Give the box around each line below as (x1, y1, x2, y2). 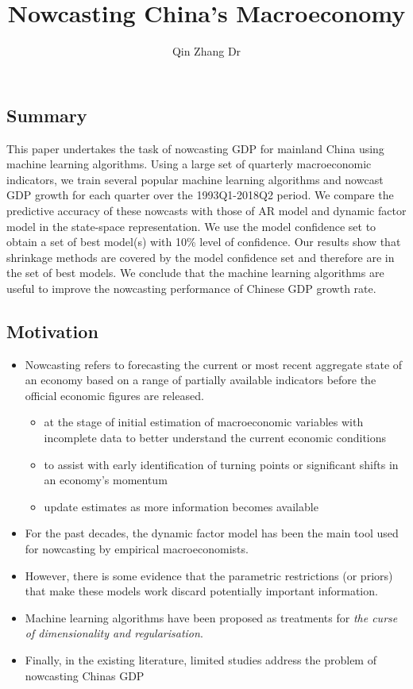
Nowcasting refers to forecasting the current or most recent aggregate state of (25, 356, 403, 372)
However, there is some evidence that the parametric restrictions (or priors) (25, 567, 393, 583)
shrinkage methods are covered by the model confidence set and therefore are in (6, 248, 395, 265)
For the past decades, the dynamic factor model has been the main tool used (25, 525, 399, 541)
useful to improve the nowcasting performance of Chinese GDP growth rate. (6, 279, 376, 296)
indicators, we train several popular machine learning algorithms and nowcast (6, 171, 384, 187)
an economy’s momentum (44, 472, 168, 488)
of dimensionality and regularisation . (25, 625, 203, 641)
